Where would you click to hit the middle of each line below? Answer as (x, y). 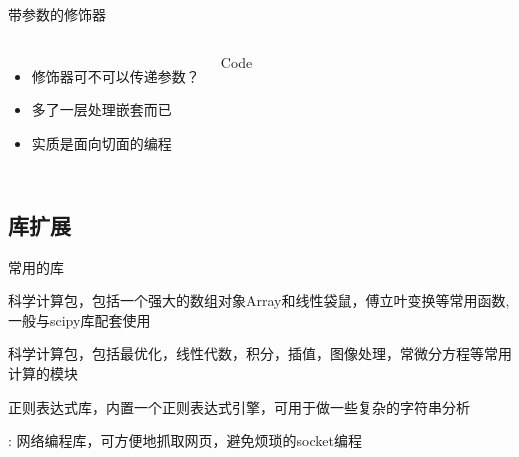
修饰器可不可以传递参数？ (115, 75)
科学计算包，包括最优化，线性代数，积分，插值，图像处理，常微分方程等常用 (260, 353)
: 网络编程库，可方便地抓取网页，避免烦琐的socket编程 (185, 440)
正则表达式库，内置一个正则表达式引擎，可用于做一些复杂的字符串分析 (239, 406)
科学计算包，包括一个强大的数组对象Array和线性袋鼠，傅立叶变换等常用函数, (259, 300)
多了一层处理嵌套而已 (101, 109)
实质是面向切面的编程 (101, 142)
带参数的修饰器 (57, 14)
